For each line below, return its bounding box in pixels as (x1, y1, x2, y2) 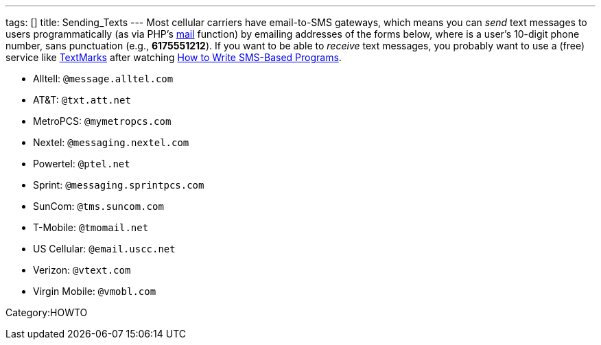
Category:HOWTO (5, 307, 88, 318)
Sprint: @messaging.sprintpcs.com (33, 179, 204, 191)
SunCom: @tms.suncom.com (33, 200, 164, 212)
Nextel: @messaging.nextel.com (33, 136, 189, 148)
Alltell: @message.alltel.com (33, 73, 174, 84)
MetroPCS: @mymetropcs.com (33, 115, 172, 127)
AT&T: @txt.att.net (33, 94, 131, 106)
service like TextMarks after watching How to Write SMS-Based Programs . (5, 51, 342, 63)
